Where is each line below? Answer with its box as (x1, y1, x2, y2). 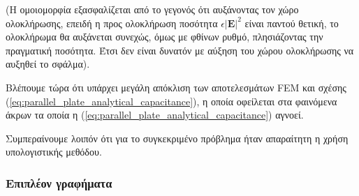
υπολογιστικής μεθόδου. (6, 144, 102, 159)
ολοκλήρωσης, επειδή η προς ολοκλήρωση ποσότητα (6, 15, 218, 30)
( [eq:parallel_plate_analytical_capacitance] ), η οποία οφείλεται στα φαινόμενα (6, 93, 337, 108)
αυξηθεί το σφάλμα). (6, 56, 90, 71)
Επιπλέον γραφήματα (6, 174, 112, 191)
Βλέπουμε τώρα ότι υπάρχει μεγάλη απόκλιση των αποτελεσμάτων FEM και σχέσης (6, 80, 346, 94)
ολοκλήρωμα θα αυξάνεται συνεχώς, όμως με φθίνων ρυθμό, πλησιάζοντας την (6, 29, 323, 44)
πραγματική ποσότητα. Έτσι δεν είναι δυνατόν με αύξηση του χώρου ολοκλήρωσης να (6, 43, 354, 57)
